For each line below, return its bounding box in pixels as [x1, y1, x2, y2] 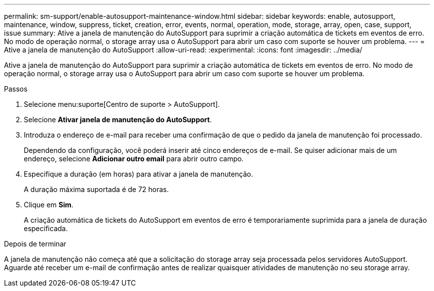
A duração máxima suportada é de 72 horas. [24, 185, 169, 194]
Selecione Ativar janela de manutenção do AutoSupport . [24, 115, 212, 124]
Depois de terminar [4, 240, 66, 248]
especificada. [24, 224, 68, 233]
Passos [4, 85, 28, 93]
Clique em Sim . [24, 200, 74, 209]
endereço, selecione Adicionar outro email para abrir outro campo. [24, 154, 244, 163]
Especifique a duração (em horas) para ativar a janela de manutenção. [24, 170, 253, 178]
